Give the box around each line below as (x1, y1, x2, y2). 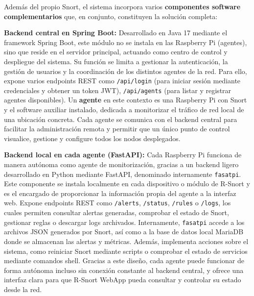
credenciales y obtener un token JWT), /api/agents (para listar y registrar (4, 85, 231, 95)
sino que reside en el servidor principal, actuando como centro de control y (4, 47, 228, 57)
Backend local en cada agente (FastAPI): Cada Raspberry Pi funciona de (4, 149, 242, 160)
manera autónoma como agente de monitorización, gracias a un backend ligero (4, 159, 239, 170)
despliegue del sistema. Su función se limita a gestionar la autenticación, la (4, 56, 228, 66)
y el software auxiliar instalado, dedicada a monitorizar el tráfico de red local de (4, 104, 244, 115)
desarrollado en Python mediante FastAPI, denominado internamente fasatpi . (4, 169, 241, 179)
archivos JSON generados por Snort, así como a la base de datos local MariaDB (4, 226, 244, 237)
